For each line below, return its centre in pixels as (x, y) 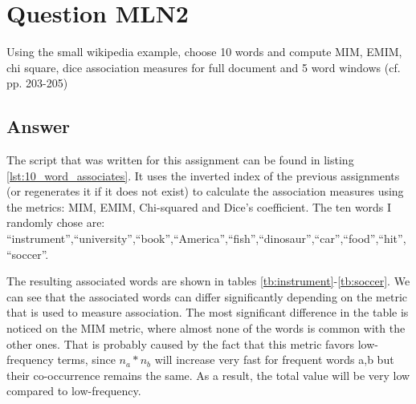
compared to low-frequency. (74, 391)
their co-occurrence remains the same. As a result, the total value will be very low (208, 375)
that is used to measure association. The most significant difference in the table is (208, 312)
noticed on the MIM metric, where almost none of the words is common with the (206, 328)
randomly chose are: (56, 222)
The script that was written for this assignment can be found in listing (180, 160)
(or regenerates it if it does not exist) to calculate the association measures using (205, 191)
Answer (39, 126)
